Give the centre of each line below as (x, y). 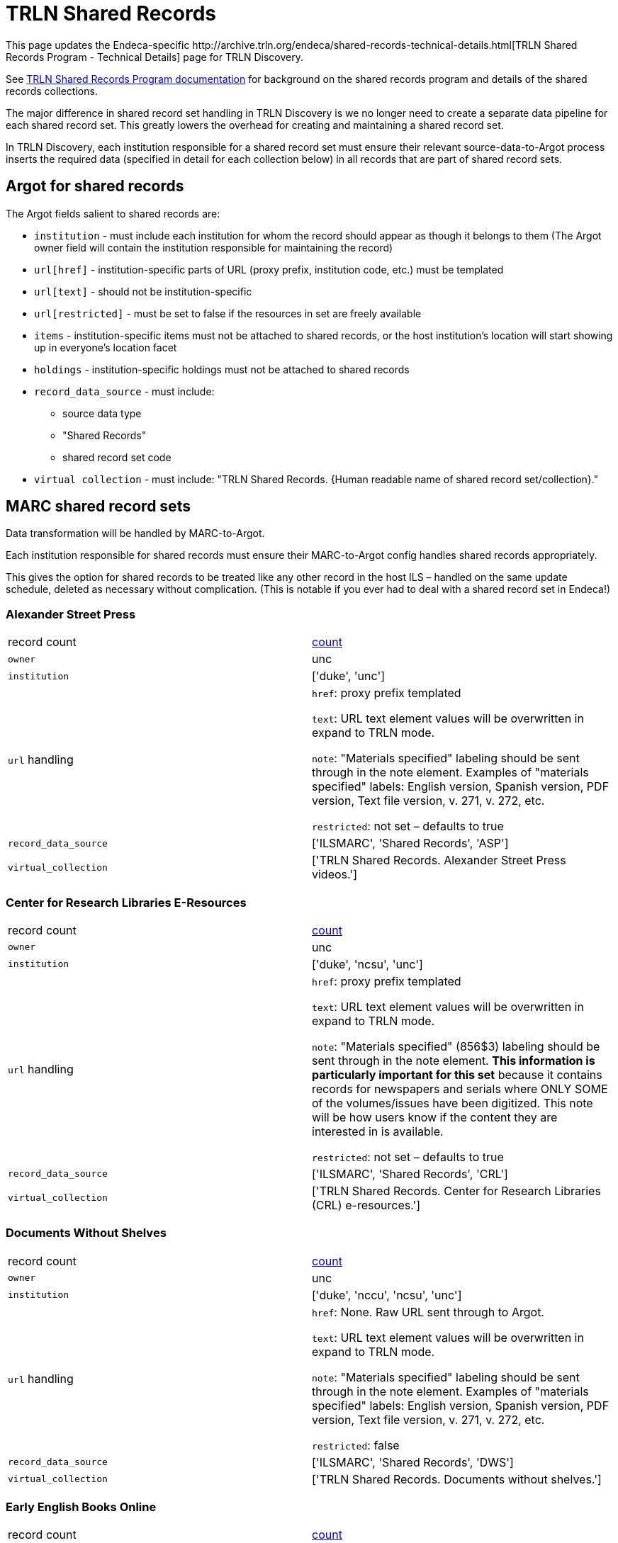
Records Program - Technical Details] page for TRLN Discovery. (154, 57)
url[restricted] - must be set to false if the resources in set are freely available (228, 313)
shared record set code (117, 457)
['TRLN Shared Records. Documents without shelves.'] (457, 1479)
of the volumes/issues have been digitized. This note (453, 1103)
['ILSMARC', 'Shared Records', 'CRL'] (410, 1174)
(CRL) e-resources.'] (366, 1205)
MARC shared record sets (98, 507)
